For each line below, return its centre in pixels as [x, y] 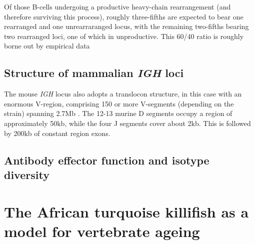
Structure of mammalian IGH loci [94, 73]
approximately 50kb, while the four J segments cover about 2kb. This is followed [127, 123]
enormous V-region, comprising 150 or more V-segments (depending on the [119, 103]
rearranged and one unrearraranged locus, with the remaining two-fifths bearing [126, 26]
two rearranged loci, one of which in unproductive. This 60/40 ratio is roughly [124, 36]
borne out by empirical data [47, 46]
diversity [27, 174]
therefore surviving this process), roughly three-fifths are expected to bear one [124, 16]
